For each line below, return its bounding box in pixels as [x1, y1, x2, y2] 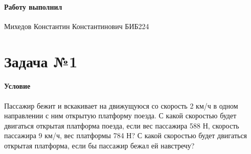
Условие [4, 81, 31, 91]
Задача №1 [4, 50, 78, 71]
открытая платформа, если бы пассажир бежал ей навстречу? [4, 140, 195, 150]
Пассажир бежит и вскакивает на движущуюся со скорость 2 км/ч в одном [4, 100, 238, 111]
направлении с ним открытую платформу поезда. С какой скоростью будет [4, 110, 237, 121]
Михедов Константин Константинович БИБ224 [4, 20, 149, 31]
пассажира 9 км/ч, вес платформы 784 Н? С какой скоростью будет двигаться [4, 130, 247, 141]
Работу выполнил [4, 1, 62, 12]
